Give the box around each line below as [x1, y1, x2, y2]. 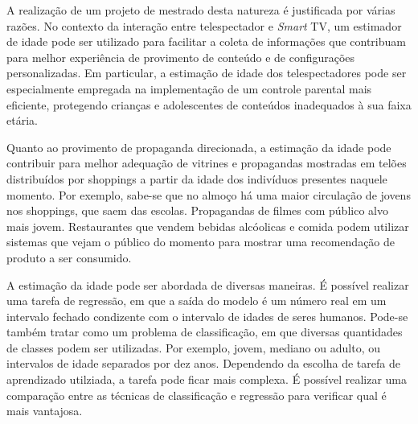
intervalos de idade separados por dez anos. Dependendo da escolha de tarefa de [6, 355, 400, 372]
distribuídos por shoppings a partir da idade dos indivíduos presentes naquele [6, 170, 387, 187]
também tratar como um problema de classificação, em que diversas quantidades [6, 323, 403, 340]
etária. [6, 112, 38, 129]
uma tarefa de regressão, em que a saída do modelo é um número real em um [6, 292, 387, 309]
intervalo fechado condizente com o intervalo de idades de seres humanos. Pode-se [6, 307, 408, 324]
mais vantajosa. [6, 402, 83, 419]
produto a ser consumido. [6, 249, 132, 266]
